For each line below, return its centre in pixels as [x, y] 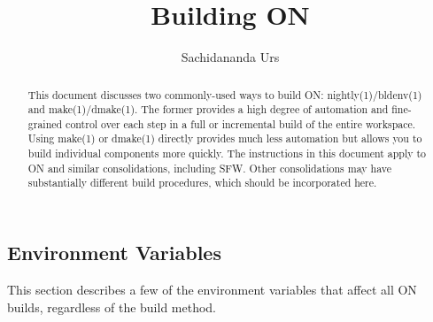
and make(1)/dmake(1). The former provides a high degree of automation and [208, 109]
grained [45, 123]
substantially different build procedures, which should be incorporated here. [202, 183]
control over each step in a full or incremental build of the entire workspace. [241, 123]
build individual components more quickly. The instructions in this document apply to [227, 153]
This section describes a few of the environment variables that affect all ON [212, 289]
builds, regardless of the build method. [112, 307]
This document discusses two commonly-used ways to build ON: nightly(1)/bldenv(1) [225, 94]
